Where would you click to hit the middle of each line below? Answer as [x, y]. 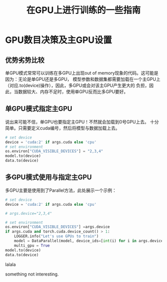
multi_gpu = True [32, 245]
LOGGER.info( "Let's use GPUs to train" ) [56, 236]
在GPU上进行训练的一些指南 [83, 10]
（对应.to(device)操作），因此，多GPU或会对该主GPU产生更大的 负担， [77, 85]
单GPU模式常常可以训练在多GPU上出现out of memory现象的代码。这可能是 [82, 73]
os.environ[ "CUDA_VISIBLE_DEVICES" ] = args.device [58, 227]
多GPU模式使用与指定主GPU [48, 177]
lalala [10, 264]
